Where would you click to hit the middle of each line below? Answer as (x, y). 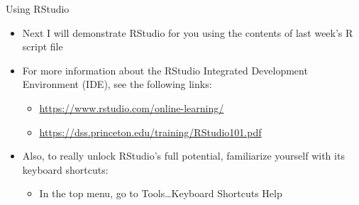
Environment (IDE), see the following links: (117, 84)
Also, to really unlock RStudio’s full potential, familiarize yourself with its (183, 156)
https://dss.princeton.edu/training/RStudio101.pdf (150, 132)
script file (43, 46)
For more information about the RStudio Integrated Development (165, 70)
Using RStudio (38, 9)
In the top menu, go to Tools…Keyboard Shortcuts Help (161, 193)
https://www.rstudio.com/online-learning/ (132, 107)
